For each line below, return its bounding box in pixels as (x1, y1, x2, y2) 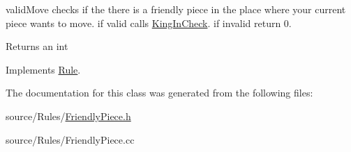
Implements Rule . (6, 62, 81, 76)
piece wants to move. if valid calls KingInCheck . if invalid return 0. (6, 15, 292, 30)
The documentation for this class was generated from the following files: (6, 85, 313, 100)
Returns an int (6, 39, 68, 53)
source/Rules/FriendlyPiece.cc (6, 132, 135, 146)
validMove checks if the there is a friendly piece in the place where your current (6, 2, 346, 16)
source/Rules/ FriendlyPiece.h (6, 108, 131, 123)
